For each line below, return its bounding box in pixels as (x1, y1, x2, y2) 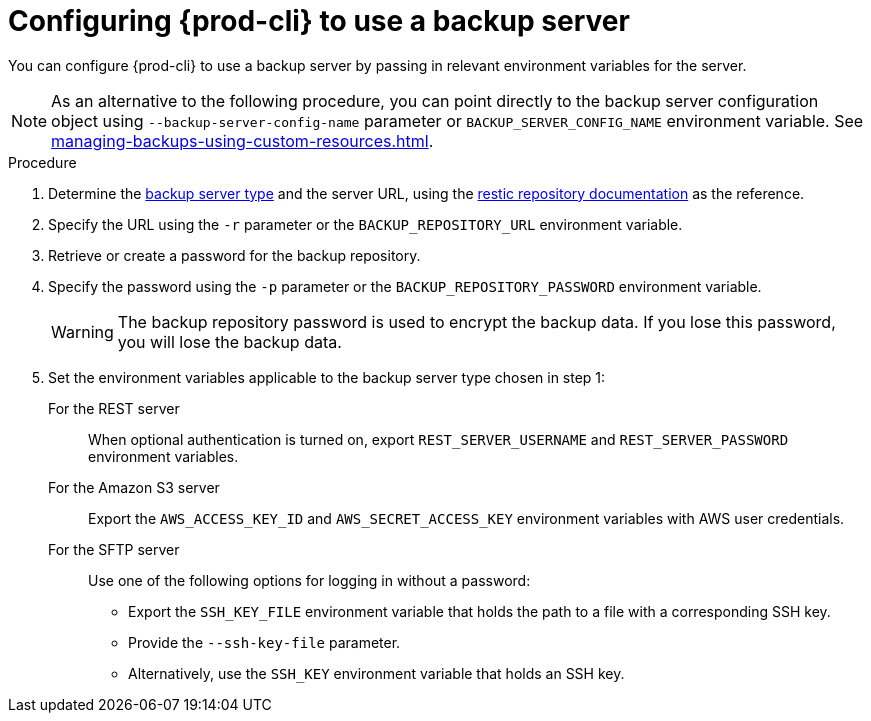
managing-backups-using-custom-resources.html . (51, 130, 434, 151)
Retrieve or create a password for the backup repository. (48, 246, 421, 264)
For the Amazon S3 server (48, 478, 220, 496)
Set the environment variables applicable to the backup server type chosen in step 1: (48, 368, 606, 386)
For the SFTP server (48, 540, 180, 558)
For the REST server (48, 399, 180, 417)
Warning (51, 321, 114, 342)
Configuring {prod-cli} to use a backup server (8, 4, 630, 38)
